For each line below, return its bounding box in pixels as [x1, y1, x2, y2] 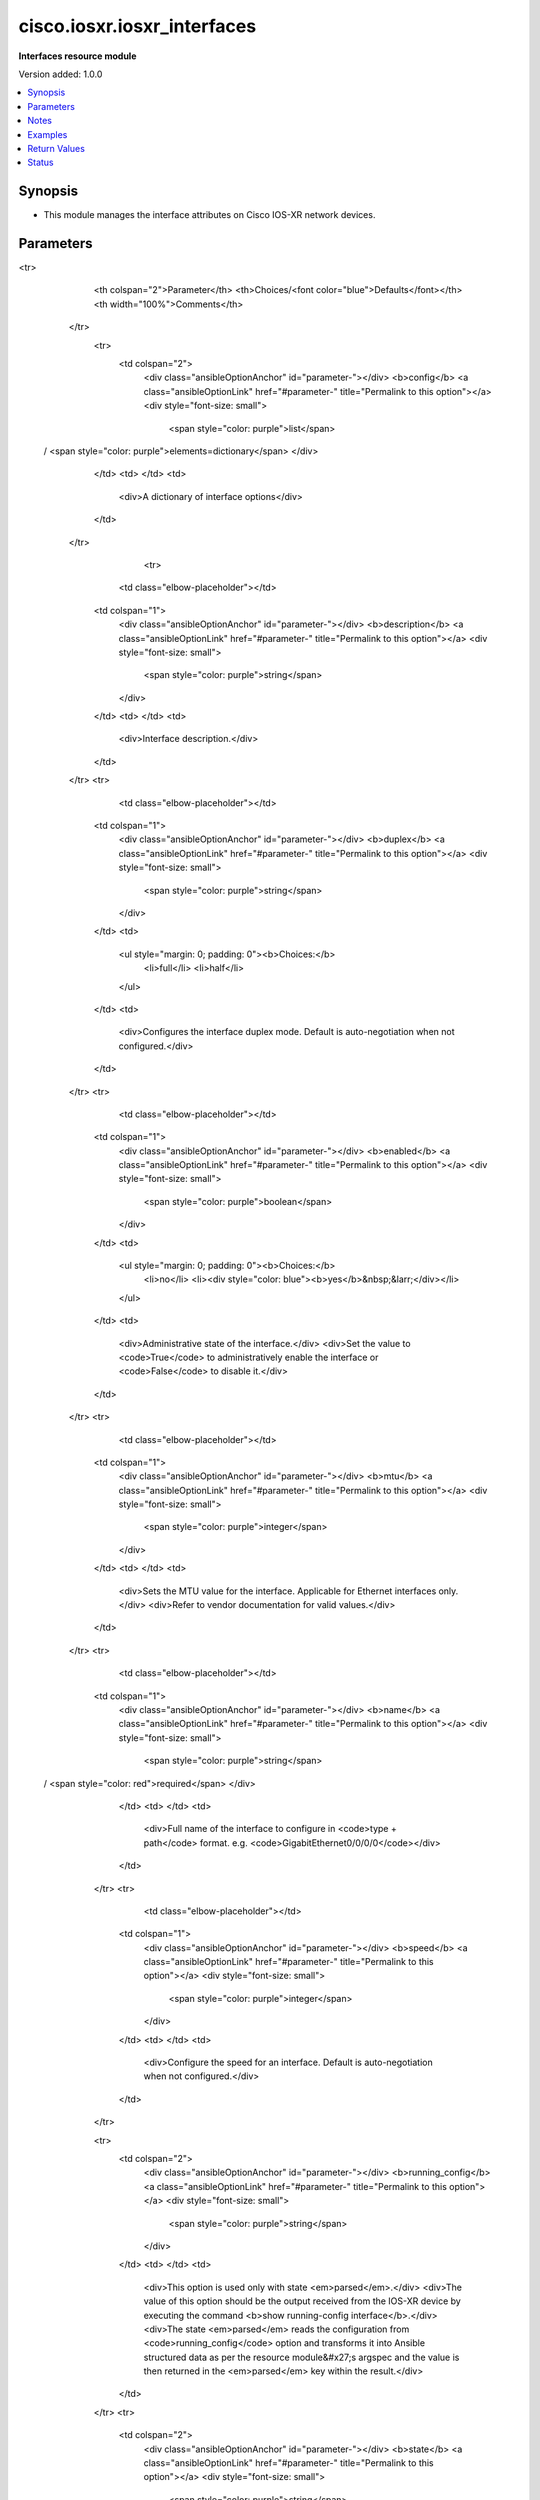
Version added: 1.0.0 [18, 68, 103, 80]
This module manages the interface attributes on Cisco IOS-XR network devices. [43, 209, 376, 221]
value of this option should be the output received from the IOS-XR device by [143, 2295, 462, 2307]
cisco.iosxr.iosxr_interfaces [18, 15, 257, 37]
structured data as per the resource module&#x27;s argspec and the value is [143, 2351, 460, 2363]
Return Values [27, 142, 85, 154]
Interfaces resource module [18, 50, 137, 62]
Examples [27, 128, 68, 140]
